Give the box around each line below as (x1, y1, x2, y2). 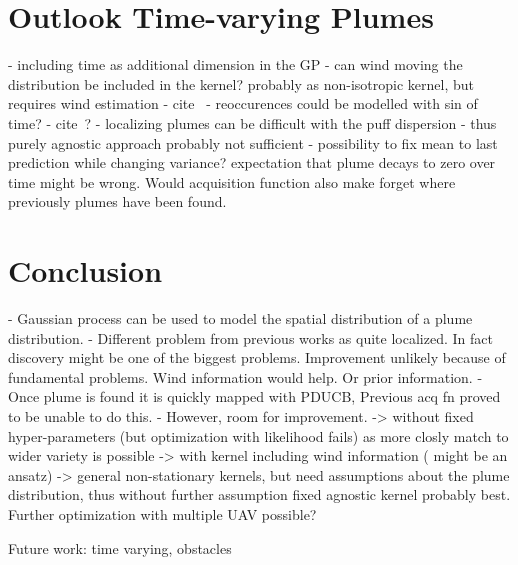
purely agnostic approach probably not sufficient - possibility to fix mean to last (8, 132, 498, 153)
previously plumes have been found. (8, 191, 227, 212)
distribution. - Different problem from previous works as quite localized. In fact (8, 327, 493, 348)
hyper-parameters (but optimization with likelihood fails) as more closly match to (8, 425, 509, 446)
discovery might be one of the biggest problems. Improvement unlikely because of (8, 347, 506, 368)
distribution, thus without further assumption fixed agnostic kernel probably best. (8, 484, 511, 505)
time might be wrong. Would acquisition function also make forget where (8, 171, 456, 192)
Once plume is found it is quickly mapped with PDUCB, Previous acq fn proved (8, 386, 501, 407)
